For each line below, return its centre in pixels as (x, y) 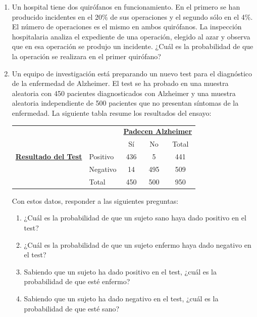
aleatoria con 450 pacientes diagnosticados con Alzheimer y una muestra (124, 93)
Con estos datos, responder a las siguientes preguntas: (95, 200)
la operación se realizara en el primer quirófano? (86, 56)
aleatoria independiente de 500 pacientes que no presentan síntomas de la (125, 103)
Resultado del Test (49, 156)
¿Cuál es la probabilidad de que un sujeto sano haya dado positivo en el (135, 218)
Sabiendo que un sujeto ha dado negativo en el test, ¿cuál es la (121, 298)
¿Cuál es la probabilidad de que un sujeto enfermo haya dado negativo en (138, 244)
